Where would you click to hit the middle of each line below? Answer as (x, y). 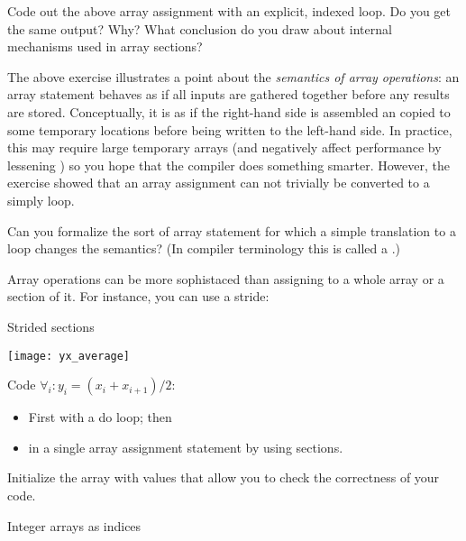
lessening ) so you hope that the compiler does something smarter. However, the (228, 165)
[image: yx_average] (69, 356)
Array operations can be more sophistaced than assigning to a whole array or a (226, 278)
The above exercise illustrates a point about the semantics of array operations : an (233, 76)
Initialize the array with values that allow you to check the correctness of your (224, 477)
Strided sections (51, 326)
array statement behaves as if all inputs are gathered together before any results (228, 94)
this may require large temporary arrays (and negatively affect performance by (224, 147)
